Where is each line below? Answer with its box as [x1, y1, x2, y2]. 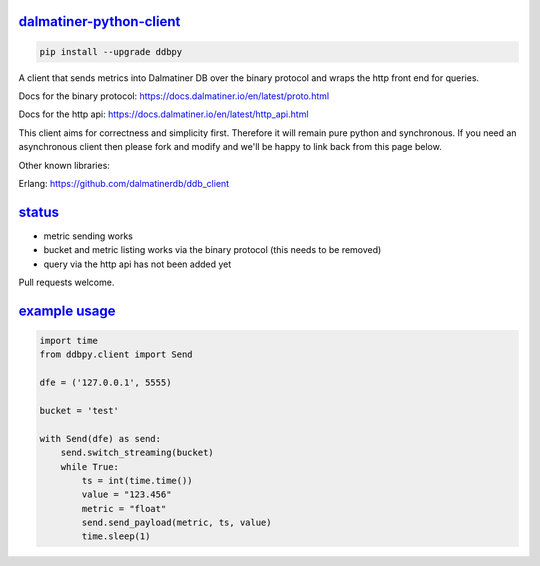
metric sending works [43, 230, 134, 242]
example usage [18, 302, 116, 319]
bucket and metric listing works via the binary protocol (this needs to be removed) [43, 244, 382, 256]
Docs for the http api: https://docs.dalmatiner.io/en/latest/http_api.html [18, 108, 309, 120]
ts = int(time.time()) [81, 475, 194, 486]
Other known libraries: [18, 159, 110, 171]
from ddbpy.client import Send [39, 349, 194, 360]
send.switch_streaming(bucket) [60, 447, 214, 459]
